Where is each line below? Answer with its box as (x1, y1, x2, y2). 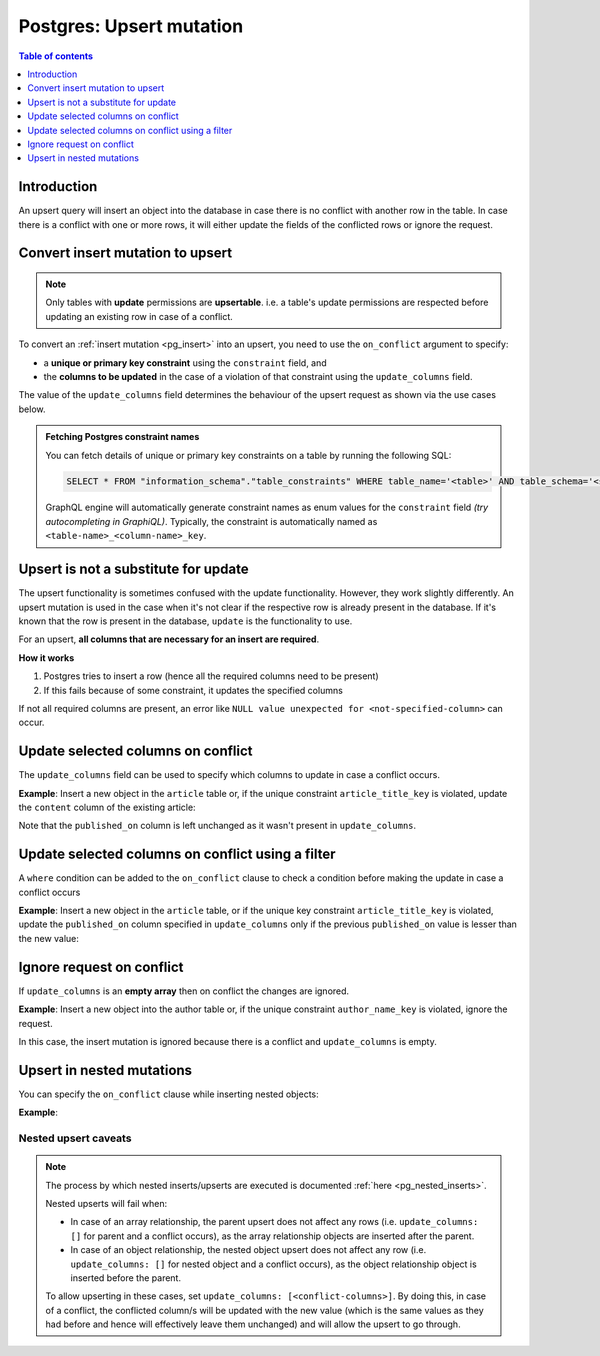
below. (18, 403, 46, 415)
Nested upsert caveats (18, 1131, 132, 1145)
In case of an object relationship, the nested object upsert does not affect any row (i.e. (70, 1244, 427, 1256)
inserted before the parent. (70, 1271, 182, 1284)
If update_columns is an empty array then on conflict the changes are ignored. (18, 985, 350, 997)
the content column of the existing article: (18, 801, 196, 813)
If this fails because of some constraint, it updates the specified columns (43, 684, 344, 696)
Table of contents (18, 50, 94, 62)
